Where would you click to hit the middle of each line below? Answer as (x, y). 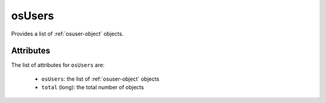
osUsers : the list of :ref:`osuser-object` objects (100, 79)
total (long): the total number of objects (93, 87)
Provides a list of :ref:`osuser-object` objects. (67, 34)
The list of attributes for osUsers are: (58, 65)
